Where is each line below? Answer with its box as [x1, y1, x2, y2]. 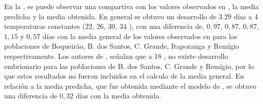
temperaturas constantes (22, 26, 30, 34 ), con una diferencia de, [4, 21, 205, 31]
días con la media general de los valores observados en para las [42, 30, 238, 41]
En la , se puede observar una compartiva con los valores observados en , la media [4, 1, 259, 11]
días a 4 [234, 11, 258, 21]
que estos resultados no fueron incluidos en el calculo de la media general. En [4, 71, 244, 81]
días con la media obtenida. [76, 90, 161, 101]
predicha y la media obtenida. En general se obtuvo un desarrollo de [4, 11, 217, 21]
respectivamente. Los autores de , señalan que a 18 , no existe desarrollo [4, 50, 228, 61]
